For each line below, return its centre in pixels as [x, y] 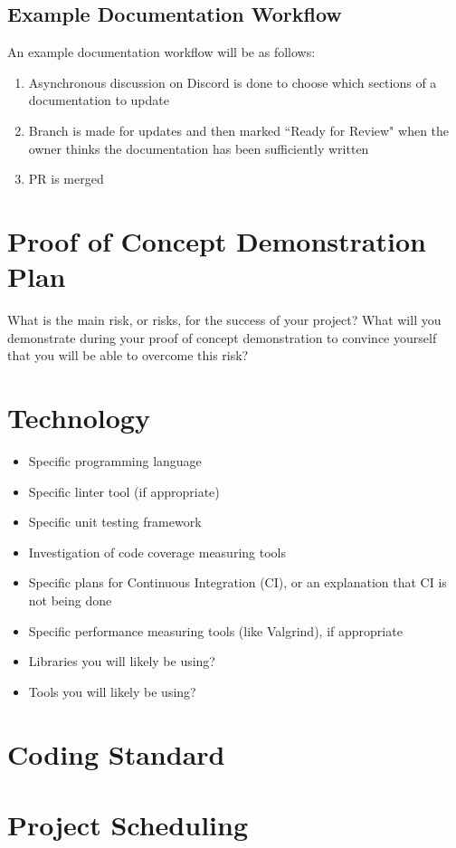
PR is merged [66, 179]
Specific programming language [115, 460]
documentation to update [99, 100]
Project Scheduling [128, 824]
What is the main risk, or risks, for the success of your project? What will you [224, 320]
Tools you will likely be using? [112, 691]
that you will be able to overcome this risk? [128, 355]
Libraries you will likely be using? [122, 661]
